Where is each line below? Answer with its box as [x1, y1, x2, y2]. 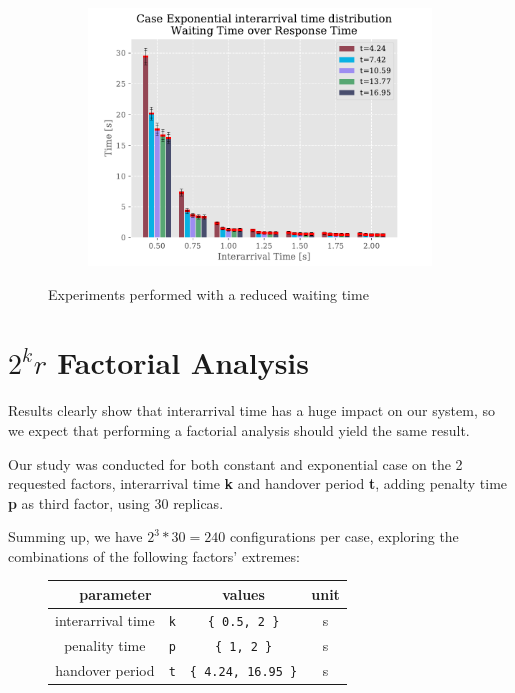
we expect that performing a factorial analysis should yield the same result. [8, 419, 470, 440]
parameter [79, 583, 152, 604]
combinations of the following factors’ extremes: [8, 545, 300, 566]
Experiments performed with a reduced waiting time [48, 283, 369, 304]
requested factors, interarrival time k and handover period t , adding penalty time [8, 473, 508, 494]
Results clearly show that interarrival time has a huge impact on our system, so [8, 400, 495, 421]
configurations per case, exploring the [229, 526, 459, 547]
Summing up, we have [8, 526, 143, 547]
